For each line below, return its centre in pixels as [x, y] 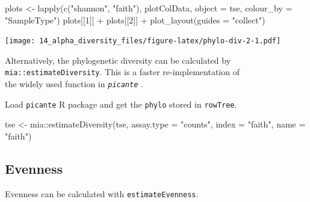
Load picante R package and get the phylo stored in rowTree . [121, 104]
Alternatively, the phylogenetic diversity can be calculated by [118, 60]
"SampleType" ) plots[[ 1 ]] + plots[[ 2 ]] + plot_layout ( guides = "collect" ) [135, 20]
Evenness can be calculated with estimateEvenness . [102, 193]
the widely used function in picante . [74, 84]
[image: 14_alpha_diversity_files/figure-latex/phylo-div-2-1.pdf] [143, 41]
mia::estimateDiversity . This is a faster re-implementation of [122, 72]
